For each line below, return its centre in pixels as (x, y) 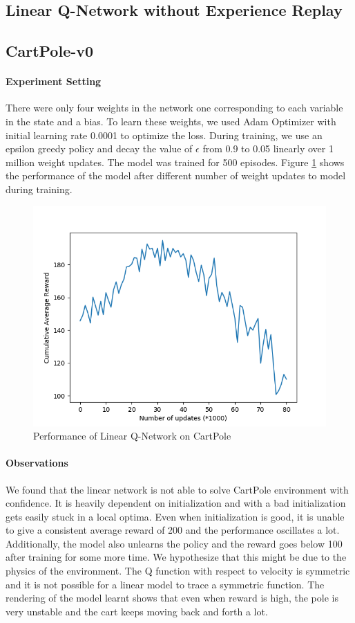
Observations (37, 463)
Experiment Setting (54, 81)
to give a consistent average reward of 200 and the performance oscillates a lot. (173, 530)
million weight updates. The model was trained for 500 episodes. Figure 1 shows (175, 162)
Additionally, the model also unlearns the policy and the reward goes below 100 (174, 543)
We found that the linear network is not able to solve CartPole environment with (177, 489)
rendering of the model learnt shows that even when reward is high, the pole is (172, 598)
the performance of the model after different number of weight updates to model (176, 175)
